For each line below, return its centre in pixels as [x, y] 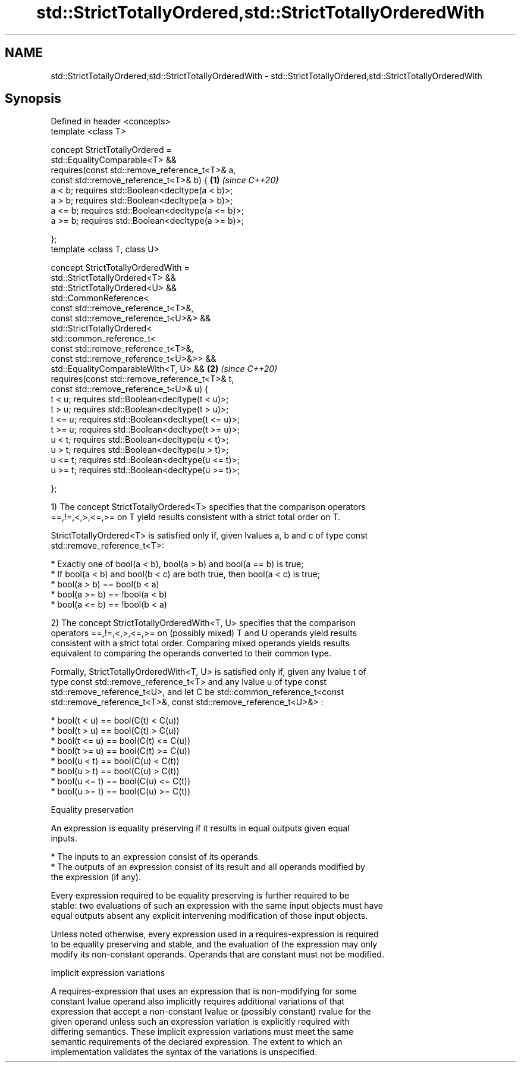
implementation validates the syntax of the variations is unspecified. [184, 1052]
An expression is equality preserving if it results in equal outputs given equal [200, 828]
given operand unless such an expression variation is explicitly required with [200, 1022]
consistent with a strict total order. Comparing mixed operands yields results [200, 643]
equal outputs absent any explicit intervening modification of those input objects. [209, 916]
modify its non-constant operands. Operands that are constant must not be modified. [217, 955]
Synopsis [33, 99]
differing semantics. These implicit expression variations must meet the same [202, 1032]
